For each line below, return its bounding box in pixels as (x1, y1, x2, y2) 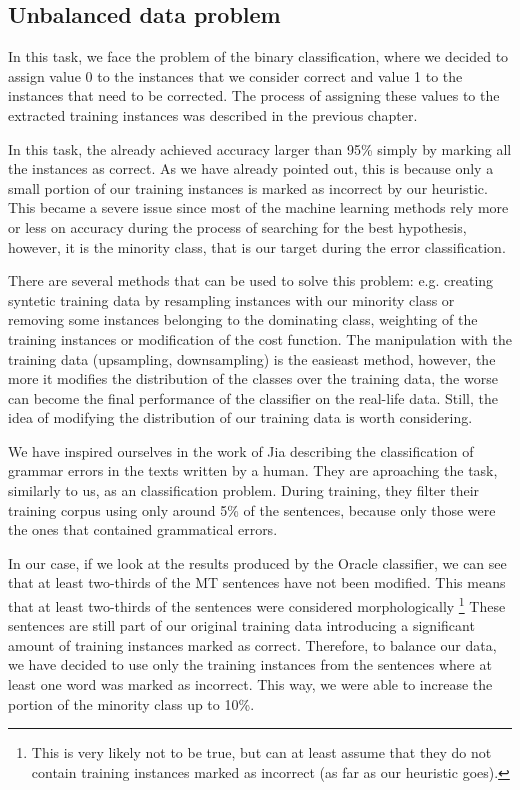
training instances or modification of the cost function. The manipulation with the (8, 328, 512, 349)
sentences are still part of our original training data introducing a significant (8, 615, 475, 636)
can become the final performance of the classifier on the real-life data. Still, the (8, 387, 498, 408)
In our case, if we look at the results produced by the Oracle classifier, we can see (8, 552, 507, 573)
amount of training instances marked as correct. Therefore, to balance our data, (8, 634, 497, 655)
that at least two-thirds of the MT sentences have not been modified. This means (8, 572, 506, 593)
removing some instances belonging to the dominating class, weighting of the (8, 309, 478, 330)
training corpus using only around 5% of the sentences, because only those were (8, 499, 496, 520)
